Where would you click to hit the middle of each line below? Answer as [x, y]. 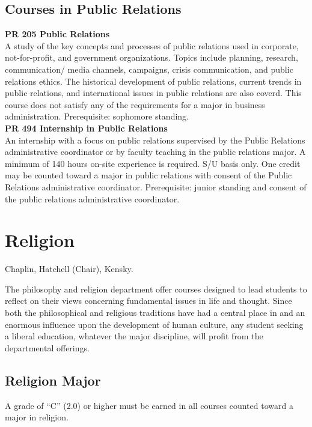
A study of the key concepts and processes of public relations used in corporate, [152, 45]
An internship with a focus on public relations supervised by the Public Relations [155, 140]
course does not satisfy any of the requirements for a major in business [135, 104]
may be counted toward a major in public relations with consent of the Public [148, 175]
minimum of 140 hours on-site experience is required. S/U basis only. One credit [153, 163]
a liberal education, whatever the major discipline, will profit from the [134, 336]
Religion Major [53, 380]
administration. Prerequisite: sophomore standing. [97, 116]
